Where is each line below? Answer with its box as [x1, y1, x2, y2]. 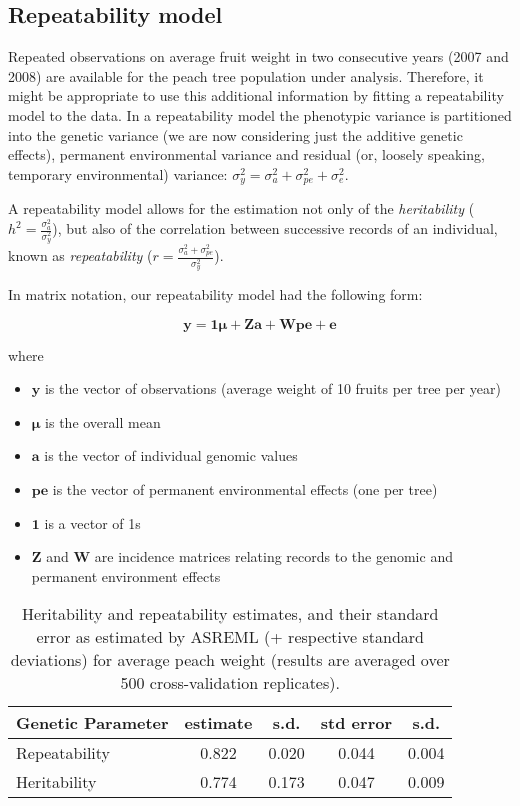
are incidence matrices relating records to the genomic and [94, 546, 453, 567]
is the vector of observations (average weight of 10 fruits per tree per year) [44, 378, 501, 399]
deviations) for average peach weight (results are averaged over [10, 648, 450, 672]
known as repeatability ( [8, 245, 153, 266]
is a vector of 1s [44, 512, 141, 533]
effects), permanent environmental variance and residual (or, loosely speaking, [8, 144, 485, 165]
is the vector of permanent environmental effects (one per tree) [52, 479, 438, 500]
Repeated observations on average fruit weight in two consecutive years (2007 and [8, 46, 509, 67]
